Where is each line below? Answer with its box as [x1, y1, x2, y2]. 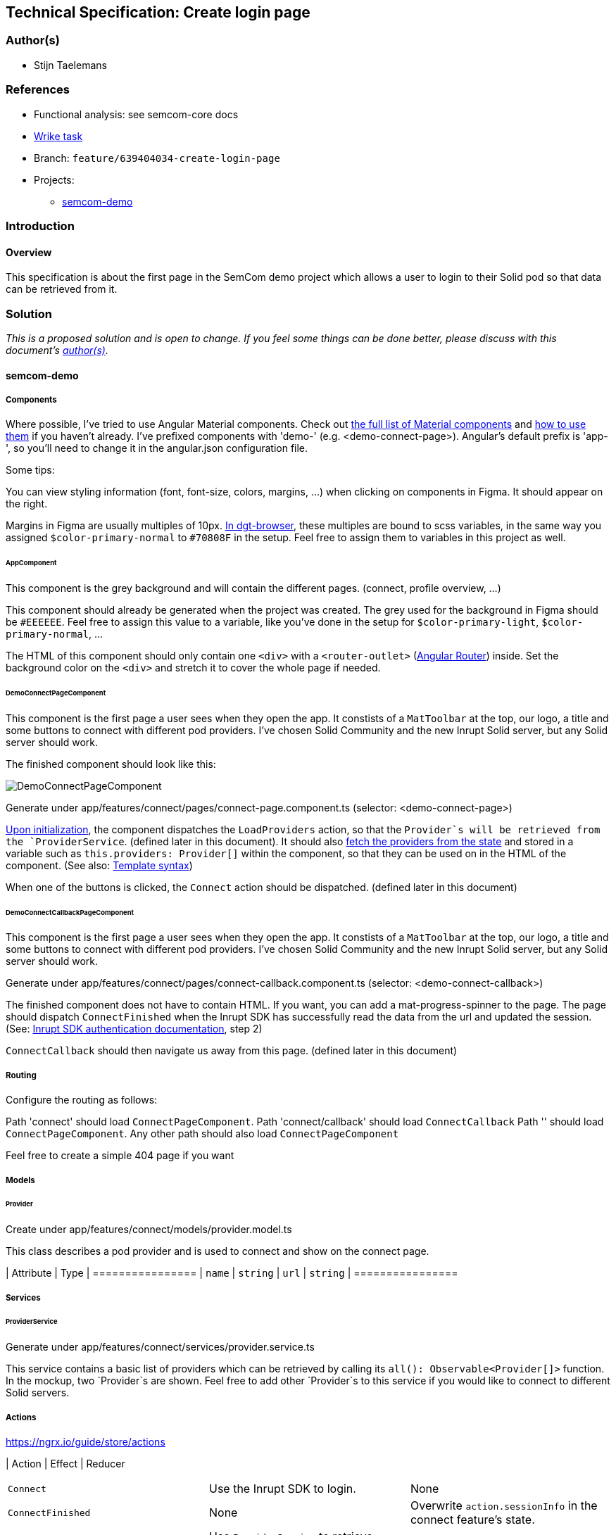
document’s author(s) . [6, 343, 108, 356]
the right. [6, 498, 48, 510]
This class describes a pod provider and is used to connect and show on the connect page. [6, 1245, 429, 1258]
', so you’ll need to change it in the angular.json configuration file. [6, 442, 308, 455]
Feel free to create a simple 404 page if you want [6, 1149, 234, 1162]
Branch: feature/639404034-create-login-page [34, 151, 280, 164]
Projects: [34, 173, 75, 186]
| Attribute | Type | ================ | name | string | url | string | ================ [6, 1267, 458, 1280]
